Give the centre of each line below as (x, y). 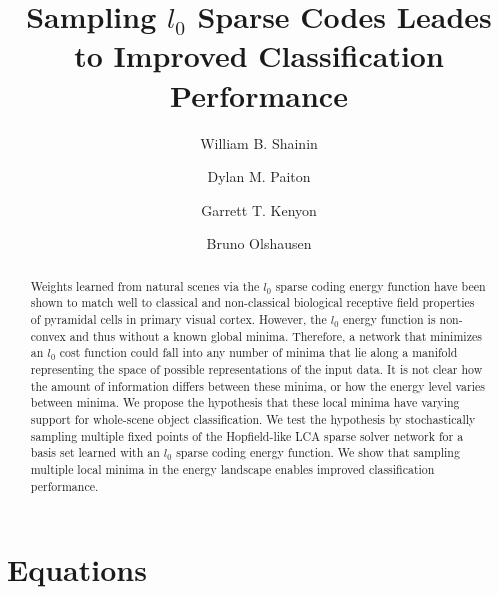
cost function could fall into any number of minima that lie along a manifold (258, 352)
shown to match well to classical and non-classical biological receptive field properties (252, 302)
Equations (77, 569)
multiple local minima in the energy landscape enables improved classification (232, 468)
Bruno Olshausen (259, 243)
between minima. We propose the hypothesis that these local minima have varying (245, 402)
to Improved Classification (259, 55)
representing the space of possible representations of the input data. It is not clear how (256, 368)
